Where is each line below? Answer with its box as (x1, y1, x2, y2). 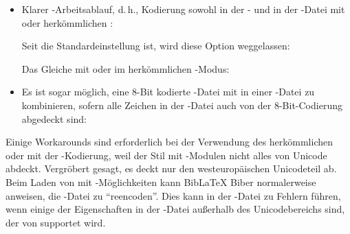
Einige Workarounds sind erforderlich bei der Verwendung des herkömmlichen (6, 134, 333, 149)
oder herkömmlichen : (21, 15, 113, 30)
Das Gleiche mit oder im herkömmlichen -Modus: (21, 61, 230, 75)
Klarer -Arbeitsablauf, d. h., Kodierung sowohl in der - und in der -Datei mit (21, 2, 345, 16)
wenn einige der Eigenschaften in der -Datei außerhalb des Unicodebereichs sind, (6, 202, 345, 216)
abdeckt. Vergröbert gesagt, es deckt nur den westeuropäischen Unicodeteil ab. (6, 161, 337, 176)
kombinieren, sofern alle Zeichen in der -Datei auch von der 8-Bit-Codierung (21, 97, 342, 112)
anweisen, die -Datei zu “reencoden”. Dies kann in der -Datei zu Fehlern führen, (6, 188, 341, 202)
